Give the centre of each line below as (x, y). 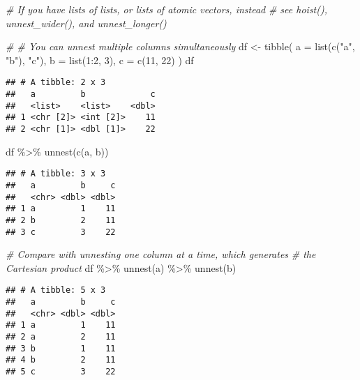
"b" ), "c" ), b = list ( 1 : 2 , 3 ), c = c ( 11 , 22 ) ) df (100, 60)
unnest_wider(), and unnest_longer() (86, 23)
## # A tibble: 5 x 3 (56, 290)
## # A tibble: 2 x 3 (56, 83)
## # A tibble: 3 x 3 (56, 174)
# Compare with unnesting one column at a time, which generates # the (161, 254)
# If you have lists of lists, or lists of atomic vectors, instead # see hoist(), (167, 9)
